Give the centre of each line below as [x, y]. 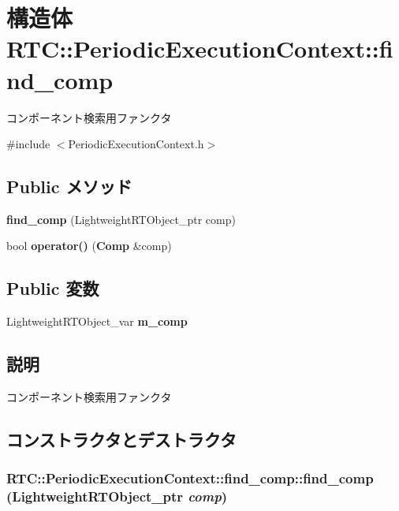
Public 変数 [53, 288]
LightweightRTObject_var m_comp [97, 321]
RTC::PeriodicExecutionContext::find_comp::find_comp [190, 478]
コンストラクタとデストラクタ [121, 440]
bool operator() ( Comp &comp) [89, 246]
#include [28, 144]
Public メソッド [69, 186]
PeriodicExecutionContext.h [136, 144]
